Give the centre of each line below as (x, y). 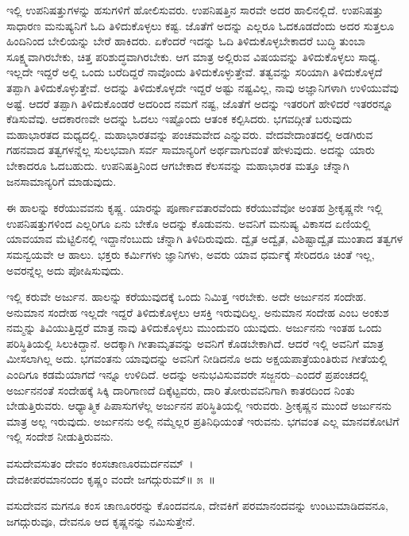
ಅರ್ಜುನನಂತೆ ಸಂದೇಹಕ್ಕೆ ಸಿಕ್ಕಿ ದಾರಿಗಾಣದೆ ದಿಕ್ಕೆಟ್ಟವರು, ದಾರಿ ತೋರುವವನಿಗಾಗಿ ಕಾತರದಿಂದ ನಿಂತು (181, 389)
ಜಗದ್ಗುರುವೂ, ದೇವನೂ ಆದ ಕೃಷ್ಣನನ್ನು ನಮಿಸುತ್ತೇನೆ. (101, 521)
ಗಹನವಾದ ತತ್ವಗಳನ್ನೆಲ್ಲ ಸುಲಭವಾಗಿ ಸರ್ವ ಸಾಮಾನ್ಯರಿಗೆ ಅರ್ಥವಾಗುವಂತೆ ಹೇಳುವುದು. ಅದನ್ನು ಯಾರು (191, 150)
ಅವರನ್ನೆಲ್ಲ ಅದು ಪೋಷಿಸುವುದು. (65, 270)
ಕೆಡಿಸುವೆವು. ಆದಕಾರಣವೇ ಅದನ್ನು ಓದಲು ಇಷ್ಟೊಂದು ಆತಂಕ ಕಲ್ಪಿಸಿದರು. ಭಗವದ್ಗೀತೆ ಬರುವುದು (179, 119)
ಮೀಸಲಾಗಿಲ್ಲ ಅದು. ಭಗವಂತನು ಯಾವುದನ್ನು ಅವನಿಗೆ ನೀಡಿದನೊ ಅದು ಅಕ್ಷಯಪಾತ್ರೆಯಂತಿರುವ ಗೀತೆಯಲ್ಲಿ (197, 359)
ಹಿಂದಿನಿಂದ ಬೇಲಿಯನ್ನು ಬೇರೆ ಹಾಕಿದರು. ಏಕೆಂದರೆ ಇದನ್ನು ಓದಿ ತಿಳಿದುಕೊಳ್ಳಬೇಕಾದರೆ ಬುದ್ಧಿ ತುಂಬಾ (186, 41)
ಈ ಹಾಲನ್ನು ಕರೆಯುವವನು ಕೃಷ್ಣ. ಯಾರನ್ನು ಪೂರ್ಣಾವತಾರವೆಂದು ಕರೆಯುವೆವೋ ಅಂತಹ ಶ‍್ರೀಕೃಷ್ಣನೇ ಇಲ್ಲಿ (195, 208)
